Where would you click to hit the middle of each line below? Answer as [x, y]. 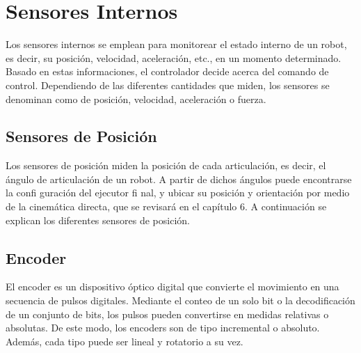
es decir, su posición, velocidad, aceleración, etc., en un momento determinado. [174, 57]
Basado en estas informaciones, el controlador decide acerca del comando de [167, 71]
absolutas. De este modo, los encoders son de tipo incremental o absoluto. [163, 328]
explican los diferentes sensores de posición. [98, 220]
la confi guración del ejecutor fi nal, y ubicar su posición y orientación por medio [178, 193]
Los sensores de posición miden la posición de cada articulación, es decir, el [166, 165]
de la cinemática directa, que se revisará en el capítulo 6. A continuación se [166, 206]
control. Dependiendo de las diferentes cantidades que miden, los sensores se [168, 85]
